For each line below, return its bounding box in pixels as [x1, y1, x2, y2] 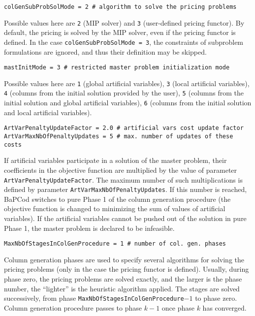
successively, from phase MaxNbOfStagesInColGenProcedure [4, 293, 184, 303]
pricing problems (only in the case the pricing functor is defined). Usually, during [4, 264, 249, 274]
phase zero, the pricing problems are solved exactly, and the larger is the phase [4, 274, 242, 284]
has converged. [202, 302, 247, 313]
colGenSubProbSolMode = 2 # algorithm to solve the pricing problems [4, 3, 237, 10]
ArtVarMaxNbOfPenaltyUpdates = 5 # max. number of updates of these [4, 133, 233, 140]
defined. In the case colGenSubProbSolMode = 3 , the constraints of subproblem [4, 36, 244, 47]
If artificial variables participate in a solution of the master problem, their [4, 155, 227, 165]
